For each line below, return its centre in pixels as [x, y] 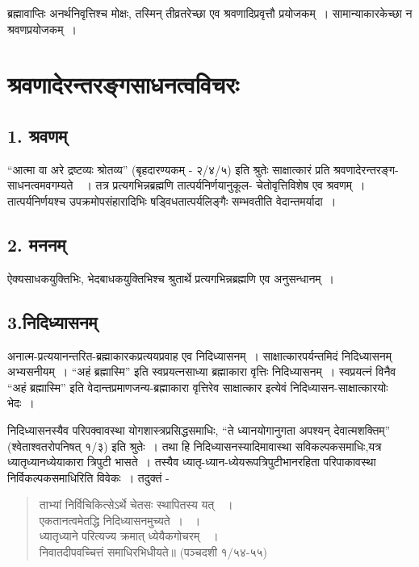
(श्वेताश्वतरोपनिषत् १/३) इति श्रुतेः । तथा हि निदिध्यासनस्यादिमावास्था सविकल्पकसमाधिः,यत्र [195, 446]
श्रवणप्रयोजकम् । [42, 29]
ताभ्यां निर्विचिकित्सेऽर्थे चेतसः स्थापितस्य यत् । [136, 504]
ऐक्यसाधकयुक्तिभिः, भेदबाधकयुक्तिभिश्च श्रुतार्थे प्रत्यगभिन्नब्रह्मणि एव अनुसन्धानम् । [171, 278]
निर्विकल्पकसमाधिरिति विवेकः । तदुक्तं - [88, 477]
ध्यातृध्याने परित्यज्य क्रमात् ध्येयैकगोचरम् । [129, 536]
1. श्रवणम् [38, 135]
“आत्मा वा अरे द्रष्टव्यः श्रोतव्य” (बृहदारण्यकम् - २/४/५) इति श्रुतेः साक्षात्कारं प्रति [169, 169]
